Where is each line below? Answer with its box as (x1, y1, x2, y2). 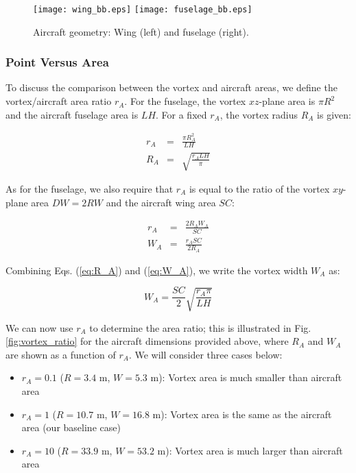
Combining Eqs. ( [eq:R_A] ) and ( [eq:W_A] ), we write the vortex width (5, 263, 308, 277)
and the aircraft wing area (106, 195, 216, 209)
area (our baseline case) (21, 420, 121, 435)
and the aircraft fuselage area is (5, 107, 139, 121)
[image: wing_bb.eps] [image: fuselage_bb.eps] (33, 5, 252, 14)
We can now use (5, 320, 73, 335)
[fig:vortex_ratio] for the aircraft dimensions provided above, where (5, 334, 289, 348)
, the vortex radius (219, 107, 298, 121)
